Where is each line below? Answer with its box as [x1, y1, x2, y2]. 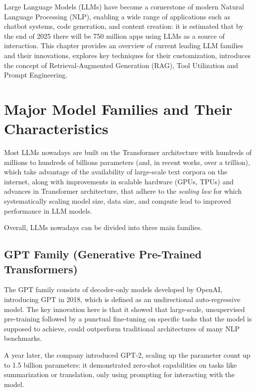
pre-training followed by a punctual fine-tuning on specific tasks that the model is [4, 313, 252, 324]
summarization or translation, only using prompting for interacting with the [4, 369, 235, 380]
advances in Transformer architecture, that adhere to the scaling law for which [4, 186, 242, 196]
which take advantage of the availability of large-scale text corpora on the [4, 166, 227, 177]
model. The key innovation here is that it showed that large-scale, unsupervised [4, 304, 245, 314]
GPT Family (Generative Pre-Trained [4, 246, 202, 262]
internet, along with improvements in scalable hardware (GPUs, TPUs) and [4, 176, 234, 186]
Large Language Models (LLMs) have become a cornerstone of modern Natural [4, 1, 244, 11]
